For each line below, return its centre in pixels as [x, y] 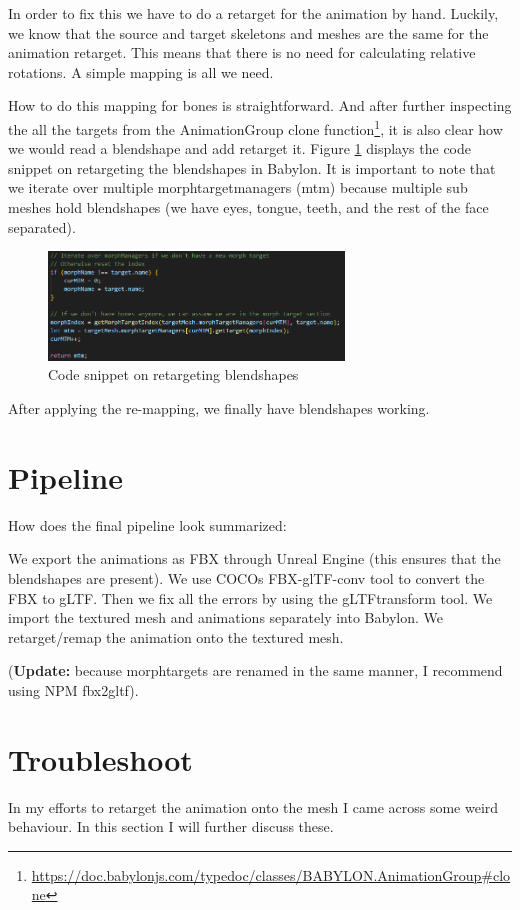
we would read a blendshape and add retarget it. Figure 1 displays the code [239, 148]
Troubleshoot [100, 758]
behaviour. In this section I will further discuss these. [171, 826]
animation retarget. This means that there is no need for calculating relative [242, 52]
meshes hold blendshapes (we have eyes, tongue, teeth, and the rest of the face [248, 207]
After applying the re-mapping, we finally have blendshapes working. [219, 408]
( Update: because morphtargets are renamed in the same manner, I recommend [255, 670]
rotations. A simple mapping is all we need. [141, 71]
